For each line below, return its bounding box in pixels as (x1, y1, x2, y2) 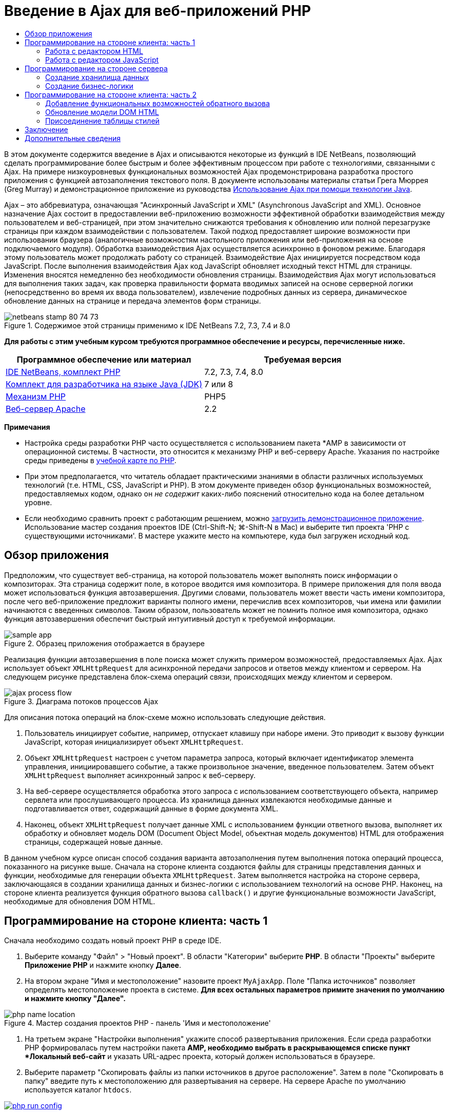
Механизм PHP (6, 391, 66, 402)
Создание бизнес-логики (45, 81, 133, 90)
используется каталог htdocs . (25, 1085, 132, 1095)
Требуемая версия (264, 354, 342, 365)
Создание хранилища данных (45, 72, 149, 82)
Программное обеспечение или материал (16, 354, 191, 365)
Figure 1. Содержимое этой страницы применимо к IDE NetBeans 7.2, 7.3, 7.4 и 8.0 (4, 321, 290, 330)
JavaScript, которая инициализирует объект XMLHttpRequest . (25, 737, 244, 746)
